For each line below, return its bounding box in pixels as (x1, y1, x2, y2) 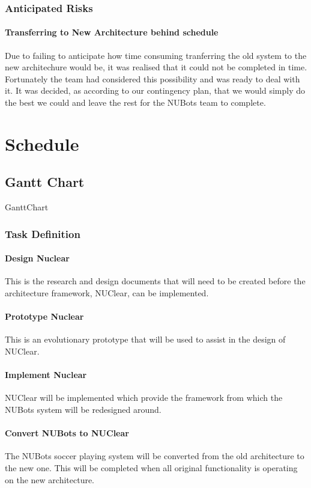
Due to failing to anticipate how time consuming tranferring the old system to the (5, 49, 307, 61)
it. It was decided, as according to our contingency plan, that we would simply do (5, 84, 306, 97)
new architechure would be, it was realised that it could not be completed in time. (5, 61, 307, 73)
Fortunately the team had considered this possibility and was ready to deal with (5, 72, 300, 85)
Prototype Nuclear (5, 310, 84, 323)
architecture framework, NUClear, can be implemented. (5, 287, 209, 299)
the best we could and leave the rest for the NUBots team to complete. (5, 96, 266, 109)
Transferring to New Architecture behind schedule (5, 26, 219, 38)
